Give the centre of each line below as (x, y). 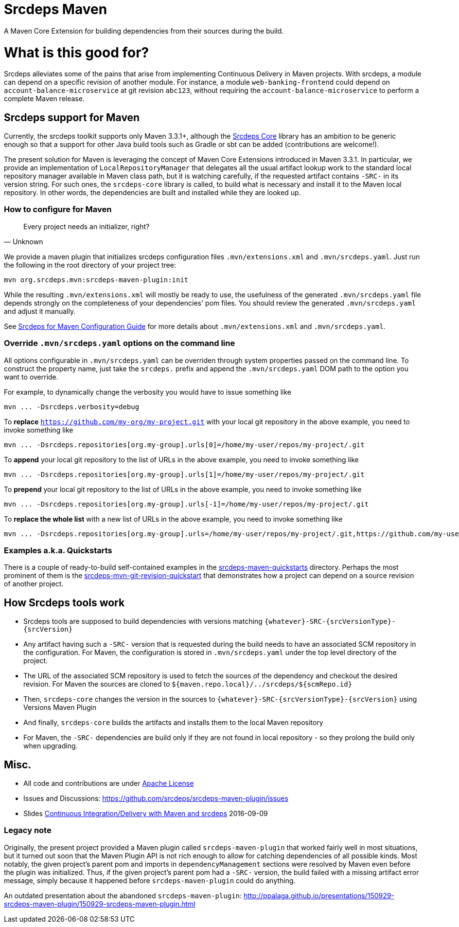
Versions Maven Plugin (60, 708)
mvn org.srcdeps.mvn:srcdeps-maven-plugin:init (96, 280)
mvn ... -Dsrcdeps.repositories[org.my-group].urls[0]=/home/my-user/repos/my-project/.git (184, 445)
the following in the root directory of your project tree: (90, 265)
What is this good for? (77, 52)
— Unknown (24, 241)
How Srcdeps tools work (64, 602)
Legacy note (28, 830)
